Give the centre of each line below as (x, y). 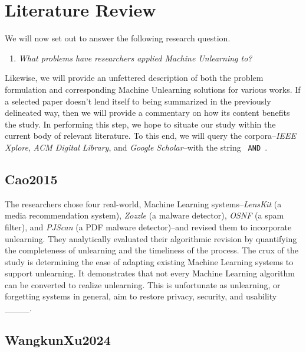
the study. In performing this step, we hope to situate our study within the (140, 124)
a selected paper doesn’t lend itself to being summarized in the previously (138, 101)
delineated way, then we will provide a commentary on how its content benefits (147, 113)
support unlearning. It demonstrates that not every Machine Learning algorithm (150, 273)
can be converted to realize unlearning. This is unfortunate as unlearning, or (143, 284)
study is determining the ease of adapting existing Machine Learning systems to (149, 261)
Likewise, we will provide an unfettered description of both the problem (134, 78)
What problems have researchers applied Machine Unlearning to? (135, 58)
